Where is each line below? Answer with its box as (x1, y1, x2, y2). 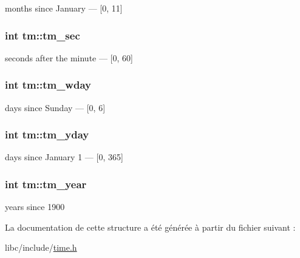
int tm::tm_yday (5, 127, 89, 142)
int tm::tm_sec (5, 27, 80, 42)
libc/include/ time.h (5, 241, 77, 254)
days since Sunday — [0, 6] (5, 101, 106, 114)
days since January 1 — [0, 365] (5, 151, 123, 163)
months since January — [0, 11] (5, 2, 123, 14)
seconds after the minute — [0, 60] (5, 51, 133, 64)
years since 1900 (5, 200, 65, 213)
